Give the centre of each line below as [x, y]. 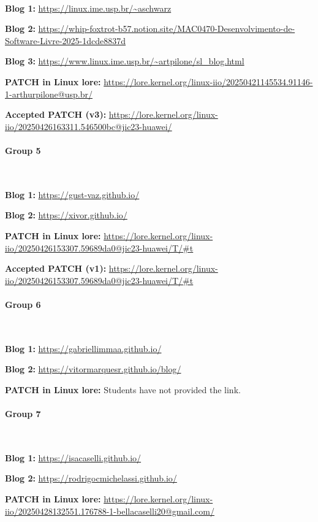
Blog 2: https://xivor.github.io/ [66, 215]
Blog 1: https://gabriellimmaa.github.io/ [83, 348]
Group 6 [23, 304]
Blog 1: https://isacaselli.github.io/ [73, 457]
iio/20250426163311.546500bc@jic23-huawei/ [89, 126]
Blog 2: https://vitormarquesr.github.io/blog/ [93, 369]
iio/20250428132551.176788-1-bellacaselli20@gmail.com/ [110, 511]
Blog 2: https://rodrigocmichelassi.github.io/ [91, 478]
